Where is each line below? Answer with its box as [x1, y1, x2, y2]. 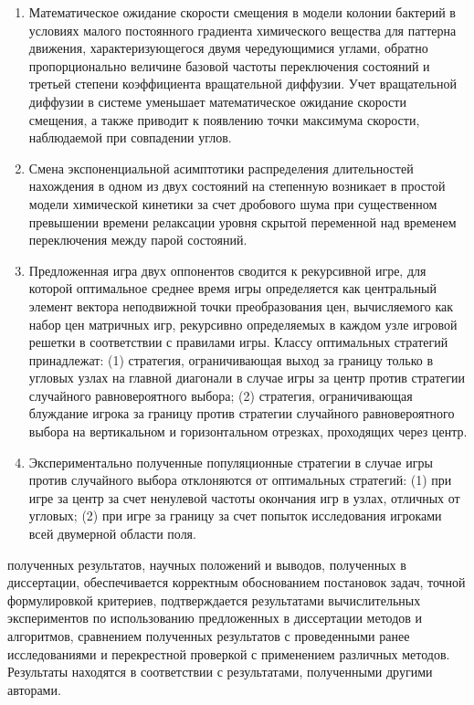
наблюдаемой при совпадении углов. [28, 128, 232, 147]
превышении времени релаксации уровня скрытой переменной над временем [28, 212, 457, 231]
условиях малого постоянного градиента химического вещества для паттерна [28, 20, 457, 39]
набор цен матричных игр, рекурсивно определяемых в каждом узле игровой [28, 314, 458, 333]
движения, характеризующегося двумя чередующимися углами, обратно [28, 38, 428, 58]
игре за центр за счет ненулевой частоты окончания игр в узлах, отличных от [28, 488, 460, 507]
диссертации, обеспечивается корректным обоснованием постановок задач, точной [7, 573, 466, 592]
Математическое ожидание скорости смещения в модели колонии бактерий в [28, 3, 456, 21]
